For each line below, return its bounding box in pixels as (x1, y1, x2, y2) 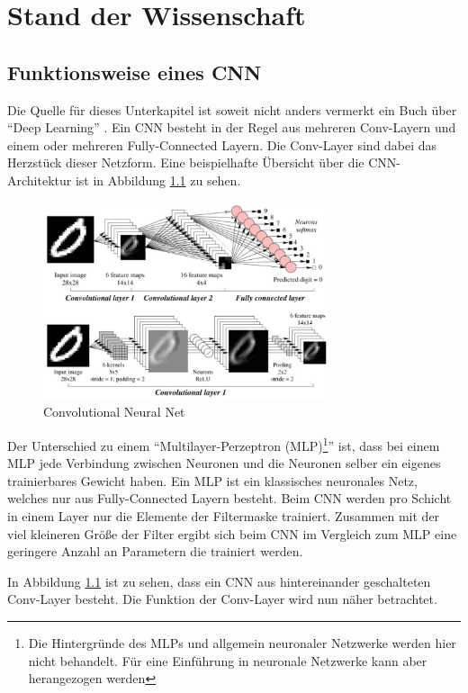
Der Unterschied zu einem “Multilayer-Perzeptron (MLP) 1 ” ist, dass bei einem (7, 433, 440, 454)
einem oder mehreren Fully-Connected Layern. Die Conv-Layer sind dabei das (7, 135, 437, 154)
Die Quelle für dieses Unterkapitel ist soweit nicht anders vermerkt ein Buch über (7, 100, 457, 119)
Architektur (7, 170, 72, 189)
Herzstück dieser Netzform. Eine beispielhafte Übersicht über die (7, 153, 364, 172)
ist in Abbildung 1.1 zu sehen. (75, 170, 241, 189)
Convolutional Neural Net (43, 402, 185, 421)
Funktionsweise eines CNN (7, 58, 262, 85)
